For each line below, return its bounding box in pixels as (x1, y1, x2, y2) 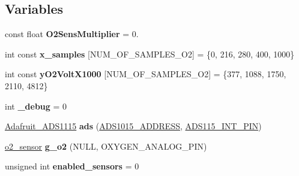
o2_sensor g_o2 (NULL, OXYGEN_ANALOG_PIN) (5, 139, 207, 152)
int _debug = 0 (5, 99, 67, 112)
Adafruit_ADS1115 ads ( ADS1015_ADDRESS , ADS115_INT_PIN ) (5, 120, 262, 132)
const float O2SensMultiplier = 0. (5, 28, 139, 40)
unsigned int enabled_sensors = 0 (5, 160, 139, 172)
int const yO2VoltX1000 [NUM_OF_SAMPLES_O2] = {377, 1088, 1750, (5, 68, 286, 80)
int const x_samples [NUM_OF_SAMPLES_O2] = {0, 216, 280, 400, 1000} (5, 47, 295, 60)
